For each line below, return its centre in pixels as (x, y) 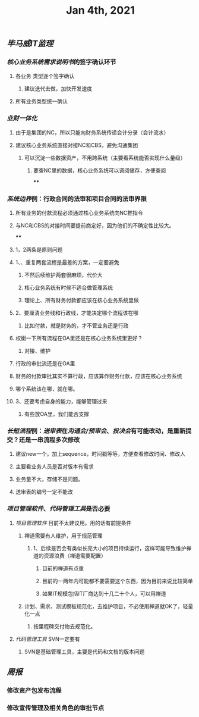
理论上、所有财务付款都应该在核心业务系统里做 (81, 300)
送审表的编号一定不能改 (44, 492)
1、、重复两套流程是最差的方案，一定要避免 (67, 262)
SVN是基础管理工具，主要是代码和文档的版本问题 (84, 652)
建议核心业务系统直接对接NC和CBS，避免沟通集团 (77, 145)
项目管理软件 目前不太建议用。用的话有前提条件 (73, 523)
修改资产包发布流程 (34, 690)
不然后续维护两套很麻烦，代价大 (63, 275)
